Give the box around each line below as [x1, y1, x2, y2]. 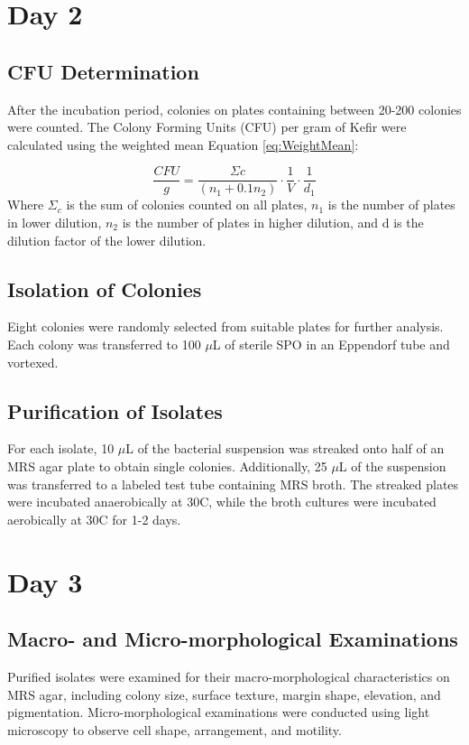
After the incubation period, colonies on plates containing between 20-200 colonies [7, 99, 462, 118]
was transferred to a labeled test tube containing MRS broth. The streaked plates [7, 474, 459, 493]
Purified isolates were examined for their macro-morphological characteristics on [7, 666, 450, 685]
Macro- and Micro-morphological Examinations [7, 625, 458, 653]
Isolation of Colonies [7, 275, 202, 303]
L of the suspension [338, 456, 446, 475]
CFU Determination [7, 57, 199, 85]
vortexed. [7, 352, 59, 371]
